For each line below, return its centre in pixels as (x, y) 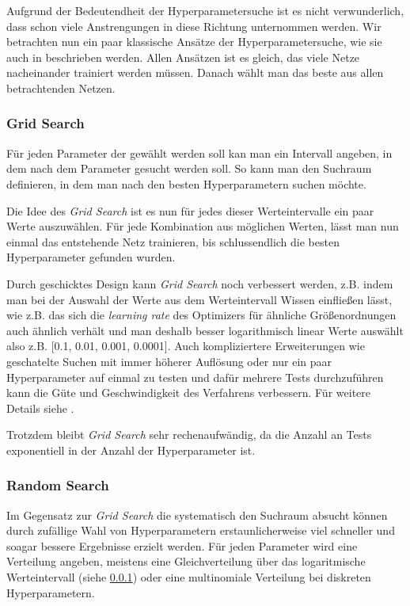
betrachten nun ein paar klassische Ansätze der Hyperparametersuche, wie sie (194, 42)
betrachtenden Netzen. (61, 88)
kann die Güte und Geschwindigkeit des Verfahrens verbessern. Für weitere (188, 393)
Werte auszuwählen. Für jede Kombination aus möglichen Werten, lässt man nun (203, 226)
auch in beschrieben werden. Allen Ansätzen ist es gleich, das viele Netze (183, 57)
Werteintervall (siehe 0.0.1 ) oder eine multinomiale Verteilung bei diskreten (189, 577)
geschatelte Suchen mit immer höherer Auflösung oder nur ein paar (169, 361)
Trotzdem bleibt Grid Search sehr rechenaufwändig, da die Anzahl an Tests (189, 434)
